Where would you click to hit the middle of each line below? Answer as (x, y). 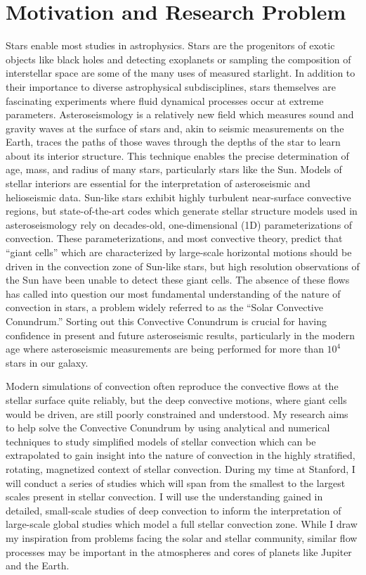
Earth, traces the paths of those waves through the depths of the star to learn (173, 142)
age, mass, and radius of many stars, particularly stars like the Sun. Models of (174, 169)
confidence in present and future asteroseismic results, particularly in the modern (180, 335)
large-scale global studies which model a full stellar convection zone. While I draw (182, 524)
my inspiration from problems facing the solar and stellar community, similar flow (182, 537)
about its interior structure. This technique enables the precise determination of (177, 155)
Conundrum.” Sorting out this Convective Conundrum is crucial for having (166, 321)
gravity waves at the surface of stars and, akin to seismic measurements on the (175, 128)
